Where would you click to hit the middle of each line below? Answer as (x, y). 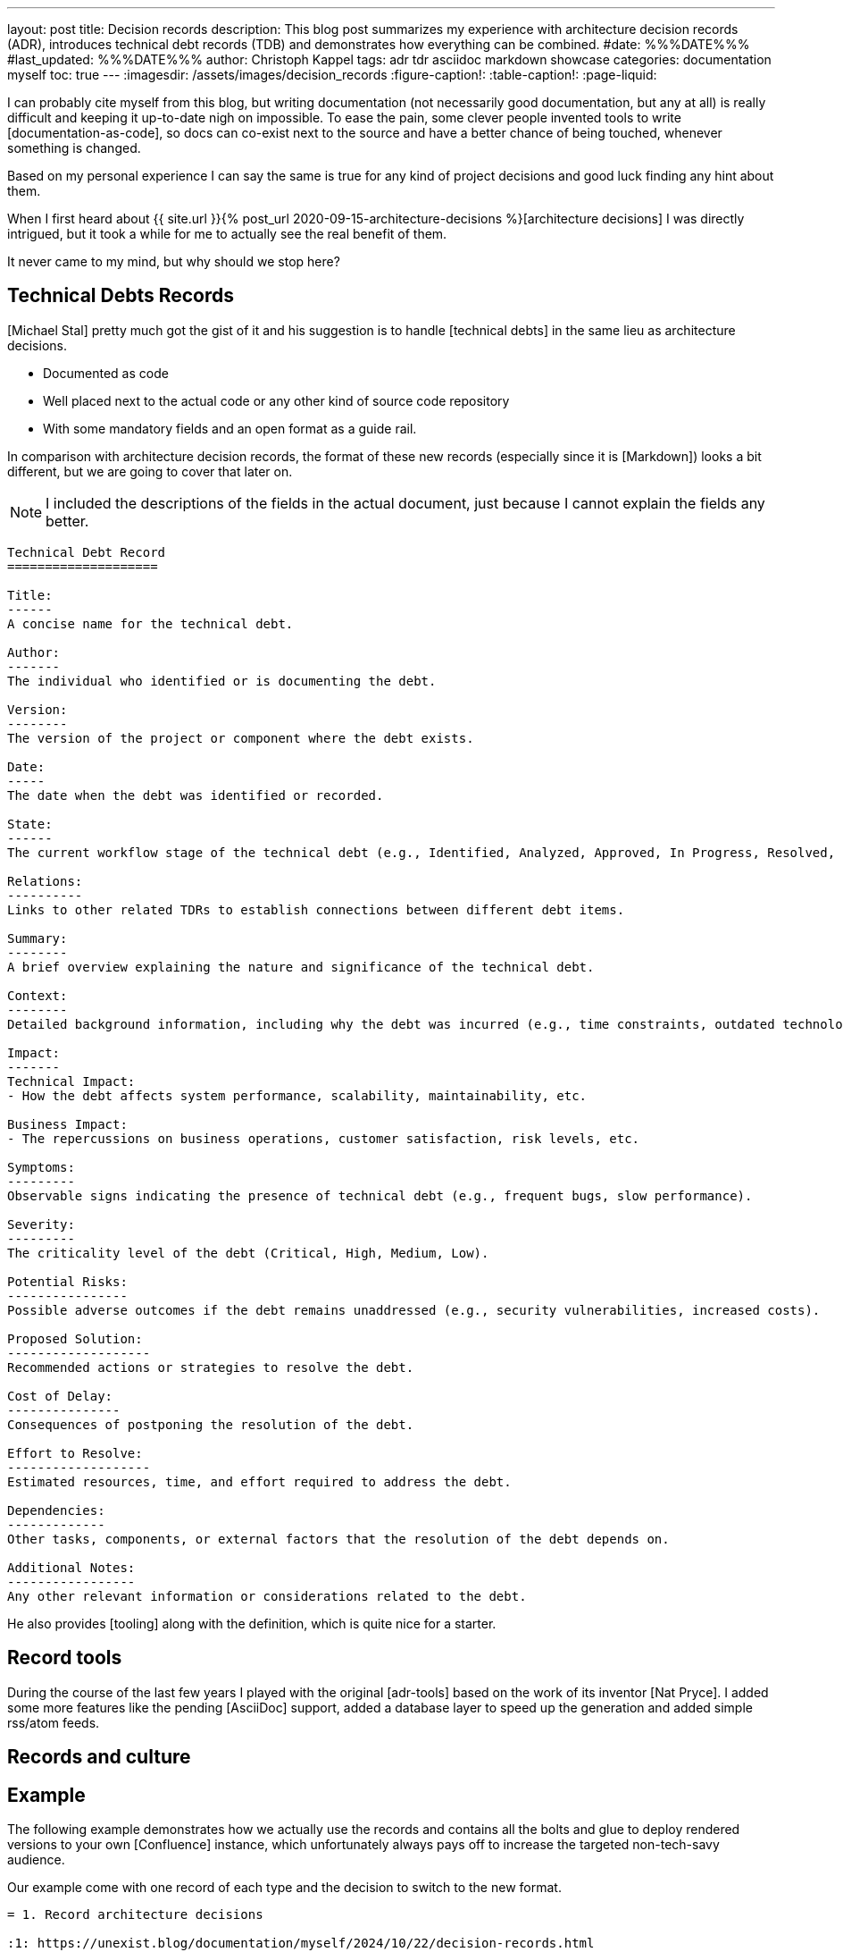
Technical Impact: (71, 1081)
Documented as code (106, 373)
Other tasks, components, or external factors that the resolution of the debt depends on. (338, 1539)
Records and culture (99, 1757)
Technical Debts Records (121, 296)
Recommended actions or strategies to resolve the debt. (211, 1367)
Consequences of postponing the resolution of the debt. (211, 1424)
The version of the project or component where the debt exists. (241, 738)
